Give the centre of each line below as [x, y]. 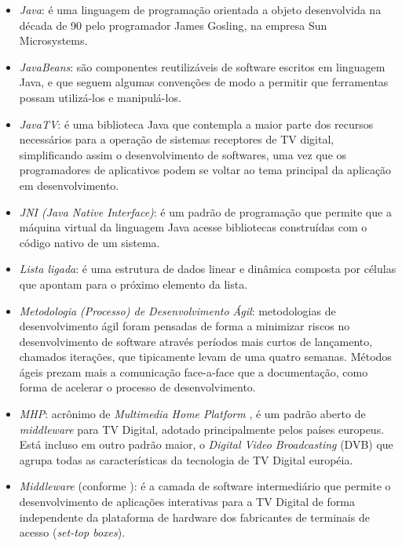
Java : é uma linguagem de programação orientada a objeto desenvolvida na [200, 9]
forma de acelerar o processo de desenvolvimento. [137, 387]
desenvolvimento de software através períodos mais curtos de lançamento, [196, 341]
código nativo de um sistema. [90, 242]
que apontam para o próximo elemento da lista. [133, 284]
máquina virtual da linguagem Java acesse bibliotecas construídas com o [193, 227]
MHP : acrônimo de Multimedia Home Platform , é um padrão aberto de [192, 414]
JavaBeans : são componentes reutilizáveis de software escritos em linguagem [202, 66]
